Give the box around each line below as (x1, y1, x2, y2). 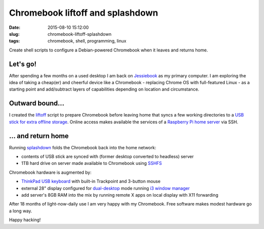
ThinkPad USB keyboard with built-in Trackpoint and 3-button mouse (21, 179, 161, 184)
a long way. (9, 208, 32, 214)
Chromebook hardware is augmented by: (9, 169, 92, 175)
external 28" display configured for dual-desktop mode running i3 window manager (21, 185, 190, 191)
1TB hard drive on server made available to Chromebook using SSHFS (21, 160, 162, 166)
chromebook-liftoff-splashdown (47, 31, 112, 37)
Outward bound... (9, 99, 65, 108)
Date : (9, 24, 21, 30)
